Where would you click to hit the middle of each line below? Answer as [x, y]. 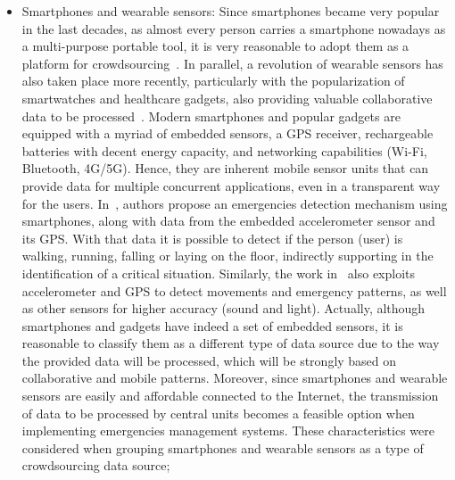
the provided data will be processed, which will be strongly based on [209, 360]
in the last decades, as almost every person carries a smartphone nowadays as [234, 28]
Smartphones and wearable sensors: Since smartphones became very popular [231, 11]
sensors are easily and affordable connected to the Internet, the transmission [230, 396]
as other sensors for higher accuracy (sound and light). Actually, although [223, 308]
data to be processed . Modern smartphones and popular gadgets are [211, 116]
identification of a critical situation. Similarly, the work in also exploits [219, 273]
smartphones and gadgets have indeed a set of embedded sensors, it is [212, 325]
